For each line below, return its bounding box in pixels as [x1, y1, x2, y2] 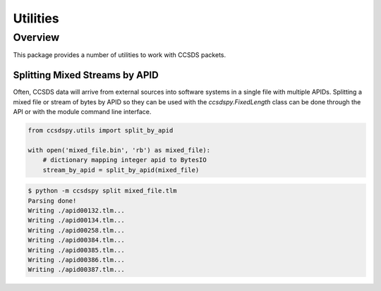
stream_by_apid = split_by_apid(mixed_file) [42, 166, 200, 174]
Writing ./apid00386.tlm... [28, 256, 125, 264]
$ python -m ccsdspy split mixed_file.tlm [28, 187, 177, 195]
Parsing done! [28, 197, 77, 204]
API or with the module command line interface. [13, 108, 152, 116]
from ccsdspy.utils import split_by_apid [28, 127, 174, 135]
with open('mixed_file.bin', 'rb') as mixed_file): [28, 146, 211, 154]
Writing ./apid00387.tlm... [28, 266, 125, 274]
